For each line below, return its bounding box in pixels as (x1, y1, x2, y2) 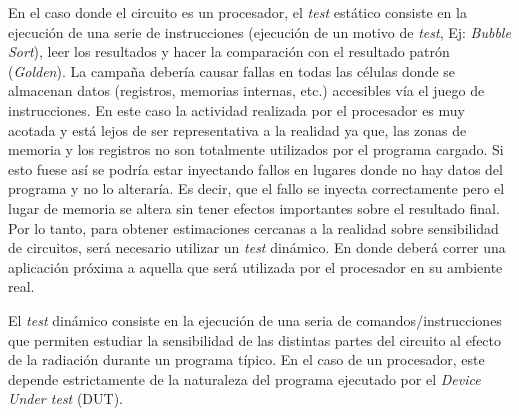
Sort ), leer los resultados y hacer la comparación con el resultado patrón (8, 41, 450, 62)
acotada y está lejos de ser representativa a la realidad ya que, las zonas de (8, 119, 467, 140)
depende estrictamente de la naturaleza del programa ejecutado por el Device (8, 368, 481, 389)
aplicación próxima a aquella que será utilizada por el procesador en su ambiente (8, 256, 503, 277)
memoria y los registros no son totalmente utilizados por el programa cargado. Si (8, 139, 504, 160)
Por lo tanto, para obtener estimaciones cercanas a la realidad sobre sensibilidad (8, 217, 499, 238)
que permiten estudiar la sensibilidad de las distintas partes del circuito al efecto (8, 329, 502, 350)
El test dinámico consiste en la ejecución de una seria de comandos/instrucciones (8, 309, 502, 330)
